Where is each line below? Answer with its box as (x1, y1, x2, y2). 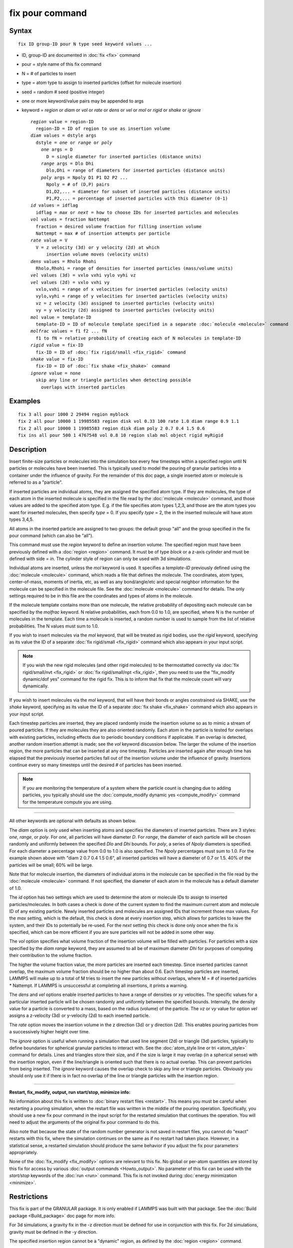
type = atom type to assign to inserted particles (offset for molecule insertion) (21, 80, 182, 86)
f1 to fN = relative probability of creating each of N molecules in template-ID (35, 335, 242, 341)
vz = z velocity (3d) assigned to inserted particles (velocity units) (35, 300, 215, 306)
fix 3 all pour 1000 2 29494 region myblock (18, 411, 129, 417)
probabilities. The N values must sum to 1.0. (9, 623, 99, 629)
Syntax (9, 26, 32, 35)
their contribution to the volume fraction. (9, 952, 92, 958)
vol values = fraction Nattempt (30, 217, 110, 222)
